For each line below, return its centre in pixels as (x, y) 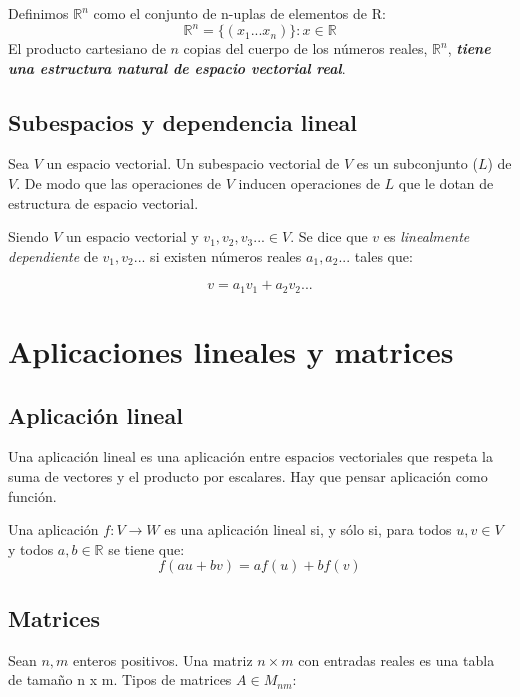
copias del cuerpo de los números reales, (305, 48)
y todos (31, 548)
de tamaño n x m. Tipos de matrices (120, 679)
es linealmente (426, 236)
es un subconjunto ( (417, 163)
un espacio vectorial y (132, 236)
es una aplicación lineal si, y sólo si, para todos (308, 529)
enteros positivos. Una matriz (163, 659)
